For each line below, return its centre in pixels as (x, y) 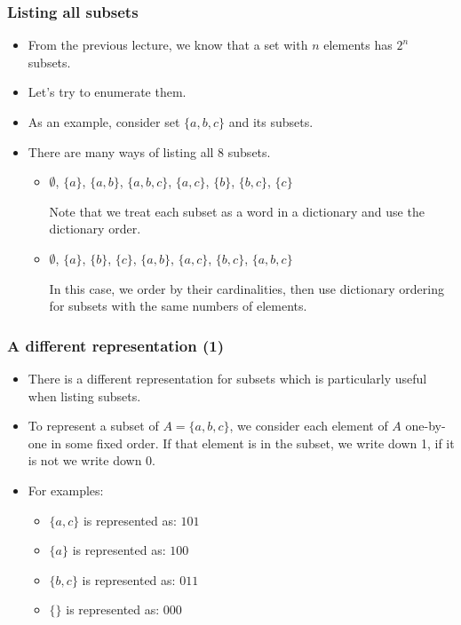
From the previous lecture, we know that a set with (168, 45)
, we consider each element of (309, 426)
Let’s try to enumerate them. (107, 92)
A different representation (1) (115, 345)
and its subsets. (271, 122)
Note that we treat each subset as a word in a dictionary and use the (237, 211)
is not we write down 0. (92, 460)
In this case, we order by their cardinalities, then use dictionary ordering (246, 288)
